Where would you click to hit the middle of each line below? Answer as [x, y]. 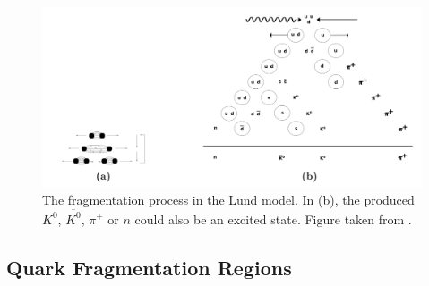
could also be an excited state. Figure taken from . [273, 219]
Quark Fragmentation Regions [149, 267]
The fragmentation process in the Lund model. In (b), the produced [228, 200]
